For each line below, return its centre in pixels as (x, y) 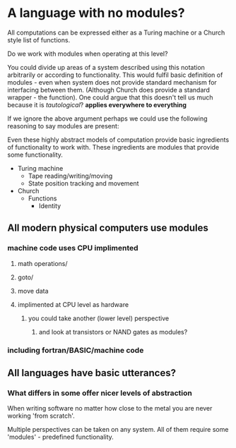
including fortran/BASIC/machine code (76, 350)
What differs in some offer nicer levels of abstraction (100, 393)
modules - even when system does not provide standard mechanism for (112, 82)
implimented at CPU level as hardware (73, 304)
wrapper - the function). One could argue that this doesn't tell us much (110, 97)
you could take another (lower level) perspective (99, 318)
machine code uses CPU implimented (73, 248)
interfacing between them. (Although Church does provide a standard (109, 90)
